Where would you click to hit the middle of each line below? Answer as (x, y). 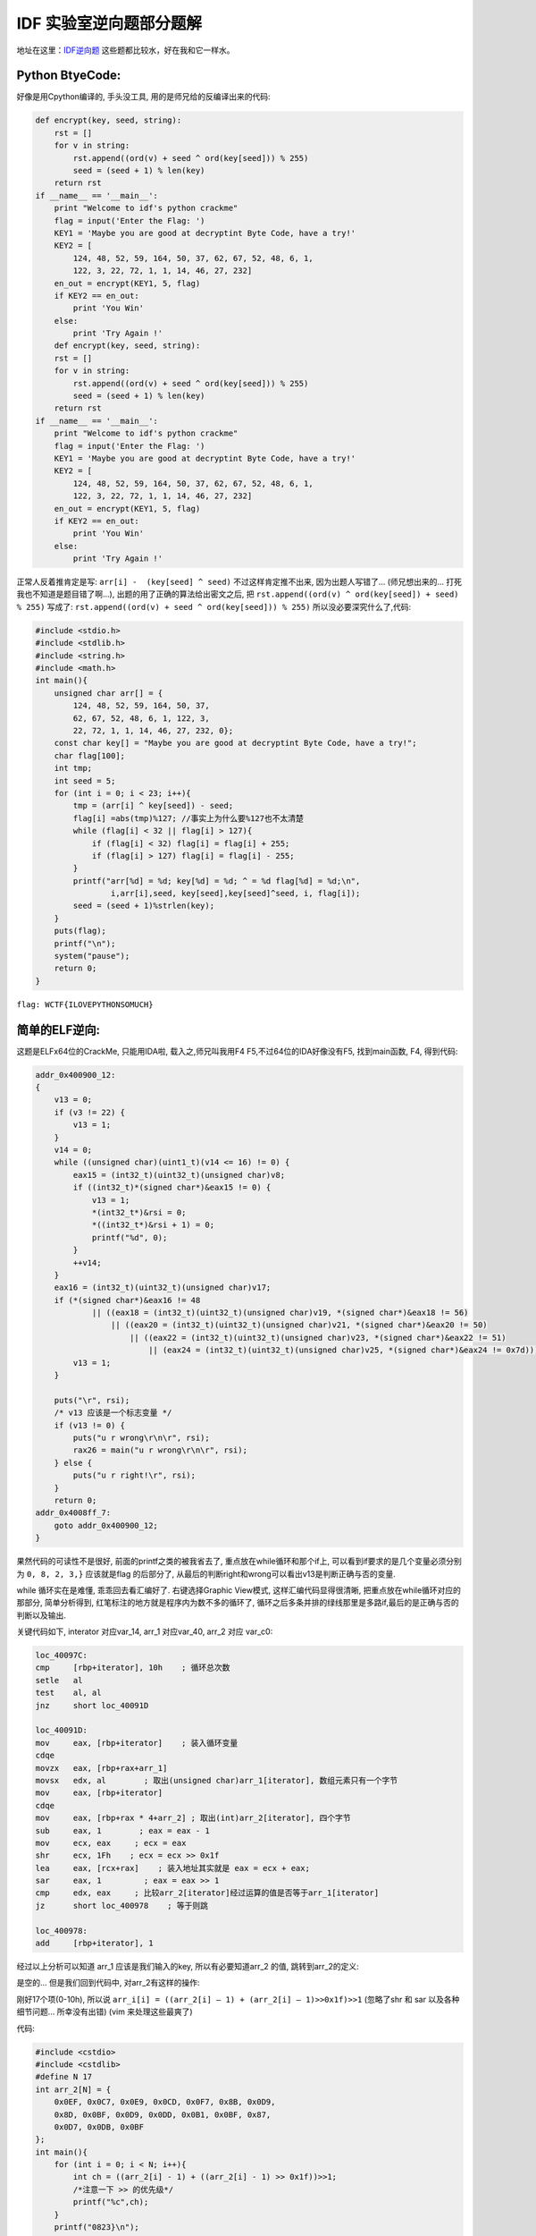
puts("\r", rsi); (92, 1400)
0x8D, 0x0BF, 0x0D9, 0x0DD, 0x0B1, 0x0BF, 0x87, (163, 2114)
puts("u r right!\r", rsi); (134, 1475)
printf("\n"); (85, 943)
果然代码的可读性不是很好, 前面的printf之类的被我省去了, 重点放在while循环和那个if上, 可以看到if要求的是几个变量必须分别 (239, 1562)
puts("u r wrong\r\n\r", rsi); (141, 1438)
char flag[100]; (89, 755)
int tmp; (73, 768)
